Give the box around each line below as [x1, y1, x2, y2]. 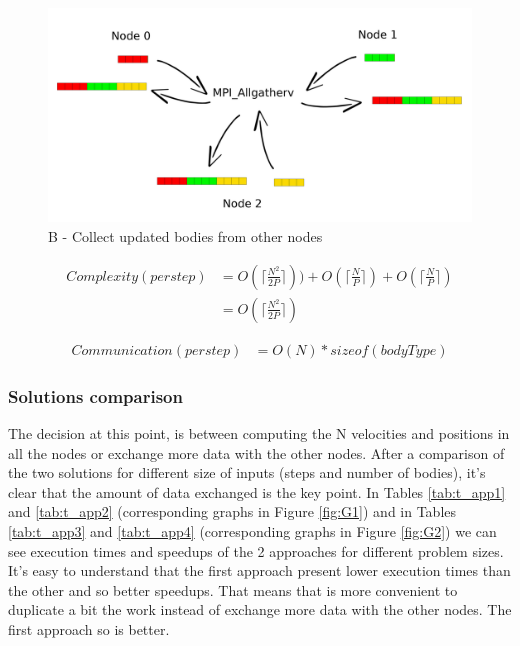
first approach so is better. [8, 618, 170, 639]
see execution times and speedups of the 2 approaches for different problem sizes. [8, 540, 504, 561]
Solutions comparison [8, 383, 183, 408]
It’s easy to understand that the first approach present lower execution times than [8, 560, 511, 581]
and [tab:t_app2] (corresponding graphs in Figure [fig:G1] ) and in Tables [8, 501, 457, 522]
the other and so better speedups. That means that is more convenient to [8, 579, 458, 600]
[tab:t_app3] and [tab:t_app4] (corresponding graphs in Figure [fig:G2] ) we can [8, 520, 497, 541]
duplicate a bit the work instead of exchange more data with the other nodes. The [8, 599, 512, 620]
